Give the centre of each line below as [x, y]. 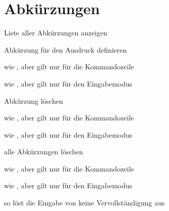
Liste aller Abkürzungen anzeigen [56, 33]
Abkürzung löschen [34, 100]
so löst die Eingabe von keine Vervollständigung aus [85, 203]
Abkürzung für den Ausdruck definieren [66, 49]
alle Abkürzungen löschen [44, 152]
